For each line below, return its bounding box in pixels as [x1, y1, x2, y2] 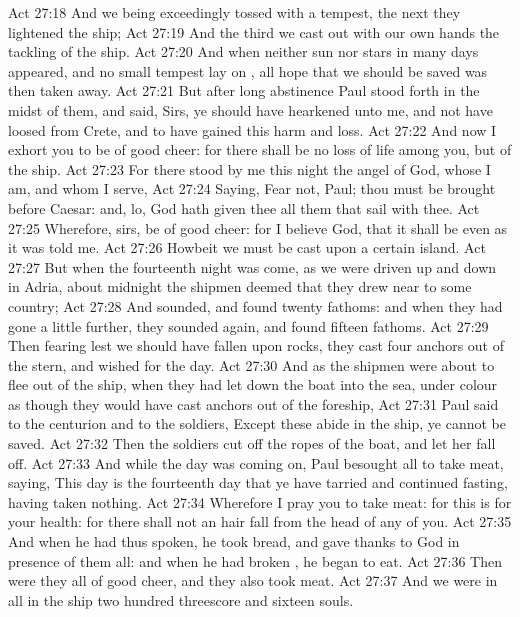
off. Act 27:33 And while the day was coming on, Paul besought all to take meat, [8, 452, 504, 473]
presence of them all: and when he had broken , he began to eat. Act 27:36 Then [8, 550, 503, 571]
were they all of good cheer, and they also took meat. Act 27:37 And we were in [8, 570, 498, 591]
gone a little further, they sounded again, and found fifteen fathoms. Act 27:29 [8, 315, 489, 336]
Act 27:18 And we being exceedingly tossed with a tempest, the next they [8, 2, 461, 22]
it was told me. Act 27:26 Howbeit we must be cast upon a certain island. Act [8, 237, 486, 258]
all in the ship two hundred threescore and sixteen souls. [8, 589, 354, 610]
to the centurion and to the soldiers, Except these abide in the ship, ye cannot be [8, 413, 506, 434]
